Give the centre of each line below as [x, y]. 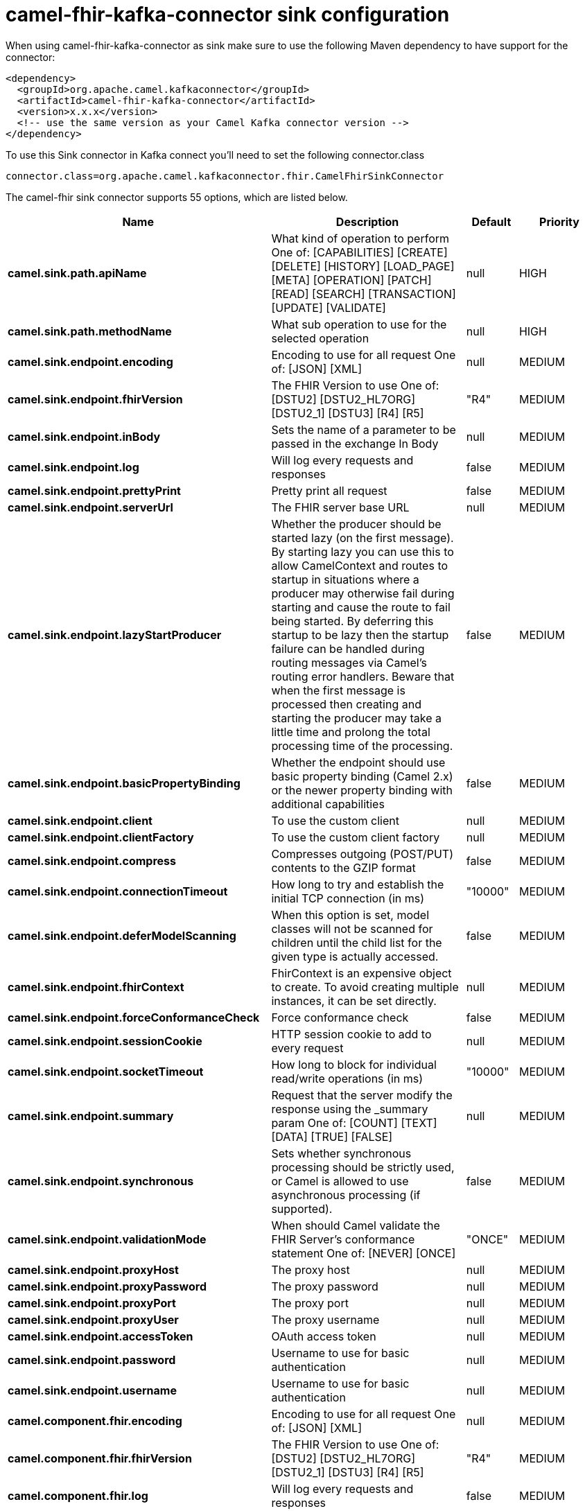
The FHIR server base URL [340, 507]
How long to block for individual [354, 1064]
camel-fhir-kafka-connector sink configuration [228, 15]
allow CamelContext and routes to [360, 565]
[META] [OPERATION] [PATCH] [351, 280]
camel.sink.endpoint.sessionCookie [105, 1041]
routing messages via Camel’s [349, 662]
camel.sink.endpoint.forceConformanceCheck [134, 1017]
